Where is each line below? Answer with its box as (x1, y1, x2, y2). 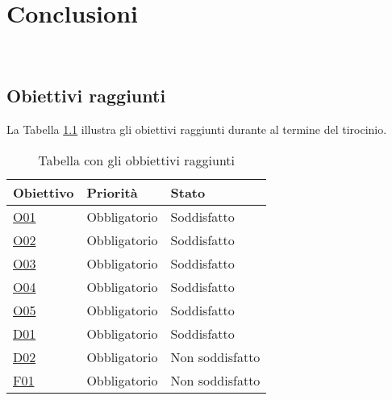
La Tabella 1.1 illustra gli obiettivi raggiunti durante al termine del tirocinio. (6, 120, 387, 137)
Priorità (86, 182, 138, 202)
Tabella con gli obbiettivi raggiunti (38, 150, 236, 169)
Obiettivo (13, 182, 74, 202)
